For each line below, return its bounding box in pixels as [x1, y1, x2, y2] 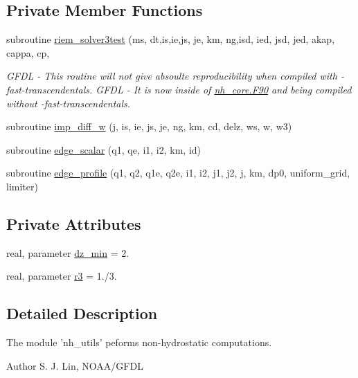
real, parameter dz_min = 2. [6, 245, 129, 260]
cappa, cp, [6, 45, 50, 60]
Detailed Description [6, 303, 158, 324]
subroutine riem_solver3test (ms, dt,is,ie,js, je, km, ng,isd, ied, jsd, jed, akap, [6, 32, 335, 46]
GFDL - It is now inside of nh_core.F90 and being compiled [96, 82, 352, 96]
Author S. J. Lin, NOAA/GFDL [6, 358, 143, 372]
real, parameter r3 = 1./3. [6, 269, 117, 283]
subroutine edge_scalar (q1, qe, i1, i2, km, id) [6, 142, 202, 156]
